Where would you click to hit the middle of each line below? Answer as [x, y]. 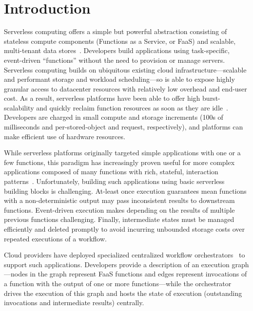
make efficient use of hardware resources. [65, 136]
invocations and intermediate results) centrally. [74, 302]
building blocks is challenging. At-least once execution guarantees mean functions [125, 191]
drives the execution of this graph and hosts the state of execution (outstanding [123, 293]
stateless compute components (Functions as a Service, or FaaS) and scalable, [120, 41]
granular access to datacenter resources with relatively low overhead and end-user [126, 88]
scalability [19, 107]
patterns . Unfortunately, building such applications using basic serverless [114, 181]
